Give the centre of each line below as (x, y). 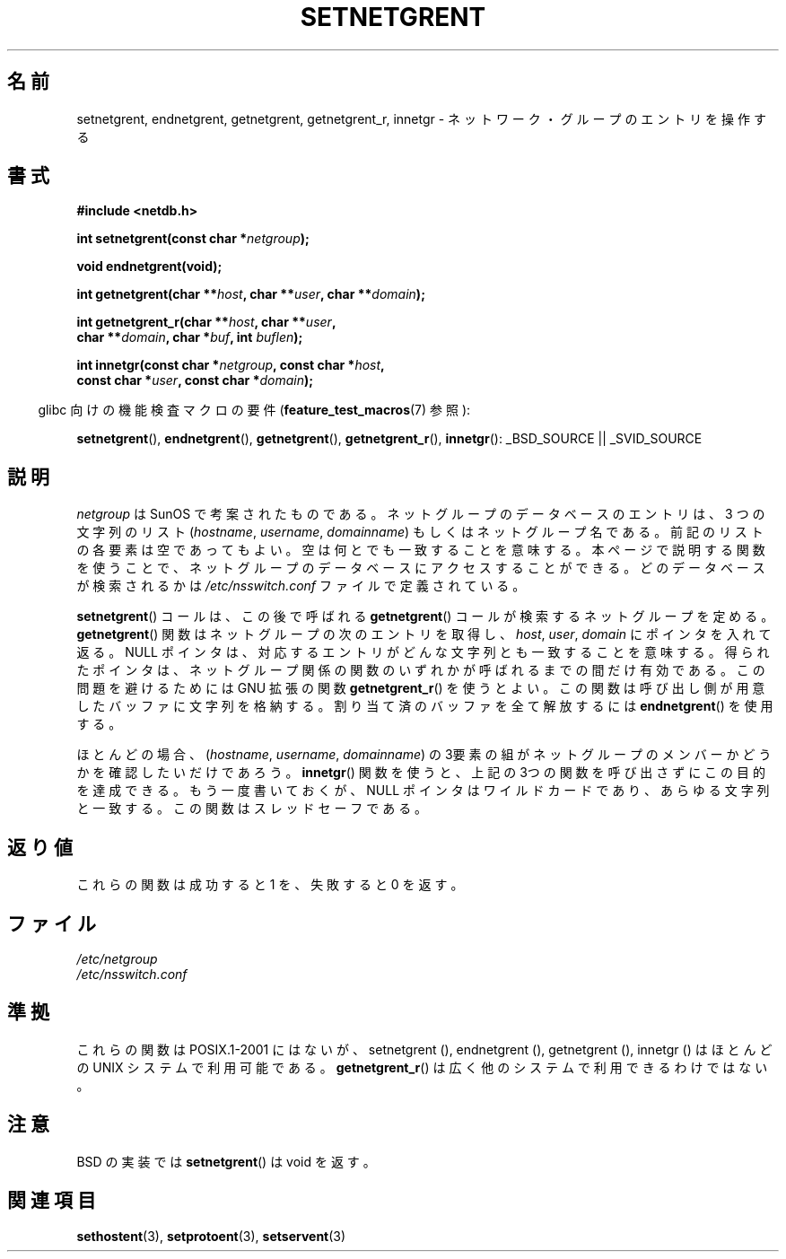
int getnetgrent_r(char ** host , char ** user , (206, 322)
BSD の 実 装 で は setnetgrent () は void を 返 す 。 (226, 1161)
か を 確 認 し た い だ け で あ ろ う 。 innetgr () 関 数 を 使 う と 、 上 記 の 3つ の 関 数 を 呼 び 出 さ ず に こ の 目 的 (421, 773)
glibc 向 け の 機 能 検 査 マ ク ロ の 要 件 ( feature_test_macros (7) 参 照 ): (254, 410)
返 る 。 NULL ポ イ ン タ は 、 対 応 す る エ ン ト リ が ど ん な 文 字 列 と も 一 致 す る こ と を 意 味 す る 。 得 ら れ (423, 652)
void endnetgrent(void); (149, 267)
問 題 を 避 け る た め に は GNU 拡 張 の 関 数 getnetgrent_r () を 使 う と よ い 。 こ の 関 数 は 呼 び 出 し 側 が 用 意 (421, 688)
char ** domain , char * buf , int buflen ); (190, 337)
